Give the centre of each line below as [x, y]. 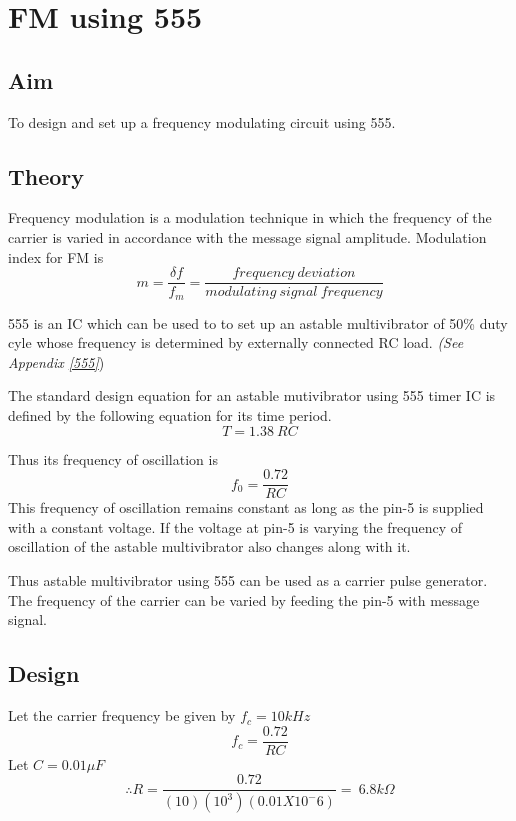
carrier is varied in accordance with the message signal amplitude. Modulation [247, 236]
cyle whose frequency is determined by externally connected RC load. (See [236, 342]
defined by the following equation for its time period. [170, 415]
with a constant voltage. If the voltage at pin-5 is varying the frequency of [235, 526]
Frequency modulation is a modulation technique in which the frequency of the [250, 217]
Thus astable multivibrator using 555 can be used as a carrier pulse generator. [248, 580]
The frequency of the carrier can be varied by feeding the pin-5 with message [244, 599]
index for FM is [56, 256]
